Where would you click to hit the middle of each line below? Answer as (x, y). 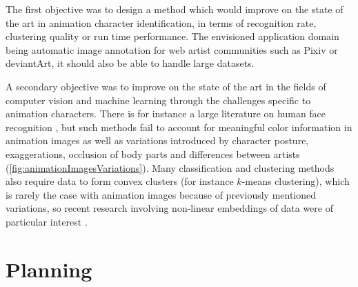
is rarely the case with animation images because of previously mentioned (161, 194)
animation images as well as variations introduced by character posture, (157, 140)
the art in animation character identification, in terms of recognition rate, (161, 22)
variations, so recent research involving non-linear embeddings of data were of (169, 208)
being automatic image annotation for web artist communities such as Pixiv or (172, 49)
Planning (49, 269)
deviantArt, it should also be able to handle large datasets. (130, 63)
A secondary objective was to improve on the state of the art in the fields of (166, 86)
